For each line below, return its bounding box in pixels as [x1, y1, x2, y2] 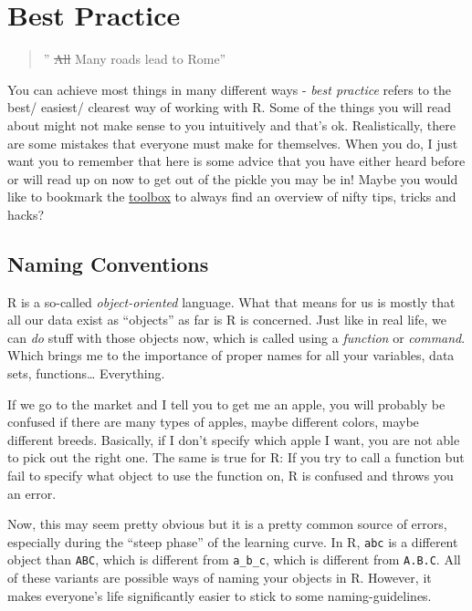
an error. [7, 483, 57, 502]
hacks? [7, 204, 45, 223]
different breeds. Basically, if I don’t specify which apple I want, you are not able [7, 430, 460, 449]
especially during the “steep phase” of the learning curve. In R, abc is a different [7, 532, 458, 551]
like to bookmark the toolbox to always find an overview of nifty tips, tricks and [7, 187, 456, 206]
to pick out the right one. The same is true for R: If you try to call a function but [7, 448, 465, 467]
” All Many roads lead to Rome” [43, 49, 226, 68]
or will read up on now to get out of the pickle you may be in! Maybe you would [7, 169, 458, 188]
